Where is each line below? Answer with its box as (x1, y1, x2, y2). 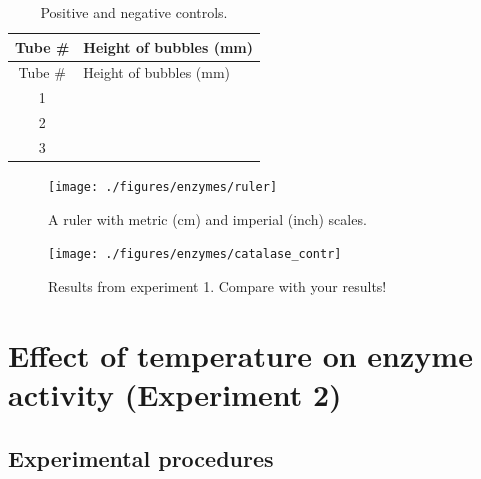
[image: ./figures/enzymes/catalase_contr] (48, 247, 342, 262)
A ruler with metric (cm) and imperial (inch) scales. (48, 208, 367, 229)
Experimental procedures (8, 442, 274, 473)
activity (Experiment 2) (8, 373, 342, 414)
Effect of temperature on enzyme (8, 334, 473, 375)
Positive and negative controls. (40, 2, 228, 22)
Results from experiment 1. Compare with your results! (48, 275, 387, 296)
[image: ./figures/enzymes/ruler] (48, 180, 278, 195)
